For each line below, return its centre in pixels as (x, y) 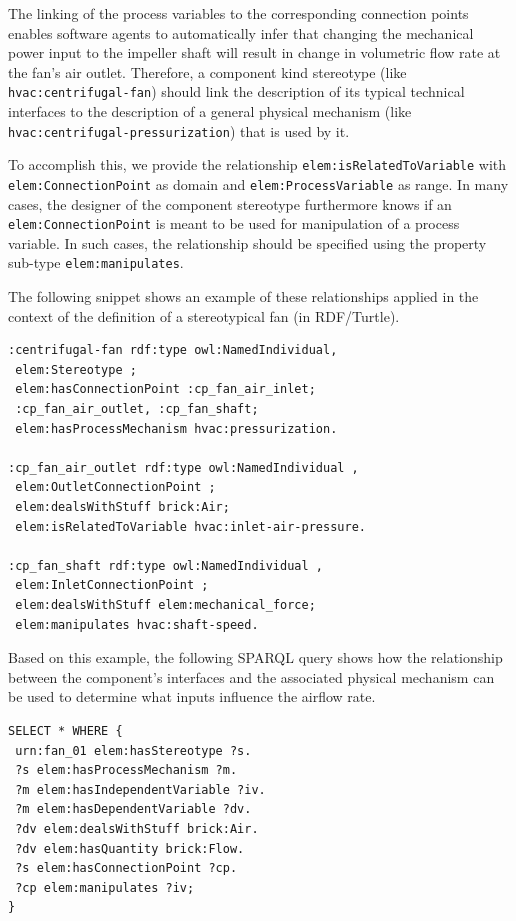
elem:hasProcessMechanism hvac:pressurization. (176, 428)
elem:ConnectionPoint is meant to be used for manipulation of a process (234, 223)
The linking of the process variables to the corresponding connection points (238, 13)
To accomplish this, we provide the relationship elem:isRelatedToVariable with (257, 164)
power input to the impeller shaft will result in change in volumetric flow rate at (254, 52)
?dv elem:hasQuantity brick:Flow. (130, 848)
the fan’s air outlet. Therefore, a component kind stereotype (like (207, 71)
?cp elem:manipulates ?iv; (105, 887)
